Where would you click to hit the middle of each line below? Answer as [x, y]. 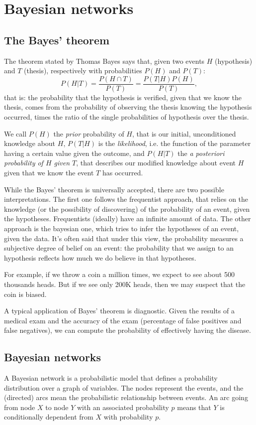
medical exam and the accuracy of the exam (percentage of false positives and [123, 320]
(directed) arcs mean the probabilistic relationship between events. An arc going [126, 397]
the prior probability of [89, 133]
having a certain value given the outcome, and [74, 153]
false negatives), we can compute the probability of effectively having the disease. [128, 330]
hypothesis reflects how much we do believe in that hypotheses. [100, 257]
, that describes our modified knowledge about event [156, 163]
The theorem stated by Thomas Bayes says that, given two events [104, 61]
